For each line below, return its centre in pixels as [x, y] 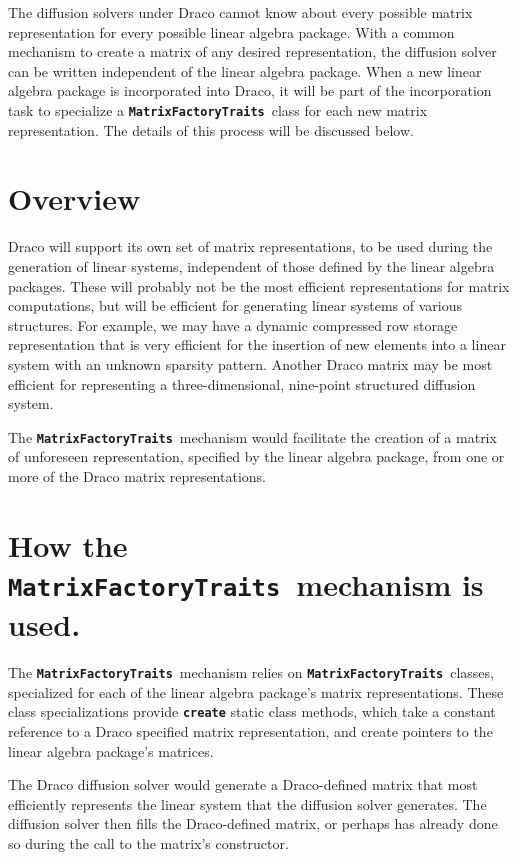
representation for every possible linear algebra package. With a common [231, 31]
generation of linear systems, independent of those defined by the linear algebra [251, 265]
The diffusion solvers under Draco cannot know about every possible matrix [240, 12]
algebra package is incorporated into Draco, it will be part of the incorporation [250, 90]
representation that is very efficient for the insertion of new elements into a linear [257, 344]
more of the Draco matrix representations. [137, 475]
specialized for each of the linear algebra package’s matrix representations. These [256, 691]
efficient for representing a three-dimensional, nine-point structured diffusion [242, 383]
